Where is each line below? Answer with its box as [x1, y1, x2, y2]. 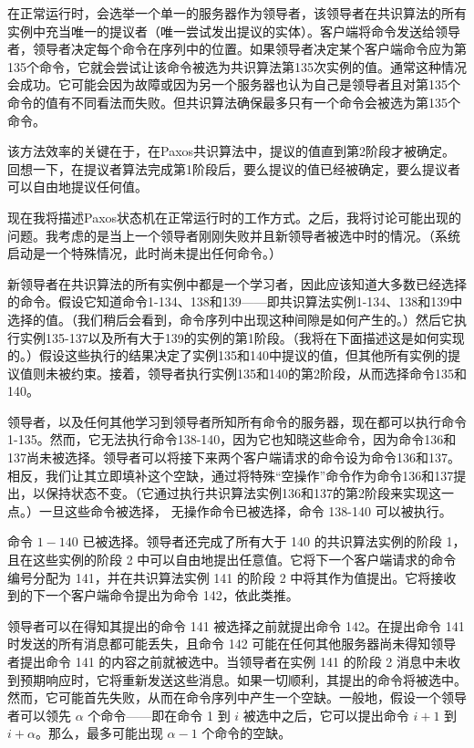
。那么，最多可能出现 [35, 723, 163, 743]
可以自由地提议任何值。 [7, 177, 148, 196]
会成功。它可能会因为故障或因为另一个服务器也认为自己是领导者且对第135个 [7, 75, 460, 94]
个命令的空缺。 [201, 723, 292, 743]
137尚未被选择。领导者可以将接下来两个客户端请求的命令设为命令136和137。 [7, 448, 460, 467]
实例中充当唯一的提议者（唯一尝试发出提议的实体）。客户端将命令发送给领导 [7, 21, 460, 40]
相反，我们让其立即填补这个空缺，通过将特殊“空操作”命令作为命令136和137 [7, 465, 454, 484]
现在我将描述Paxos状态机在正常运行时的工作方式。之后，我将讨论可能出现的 [7, 207, 462, 226]
